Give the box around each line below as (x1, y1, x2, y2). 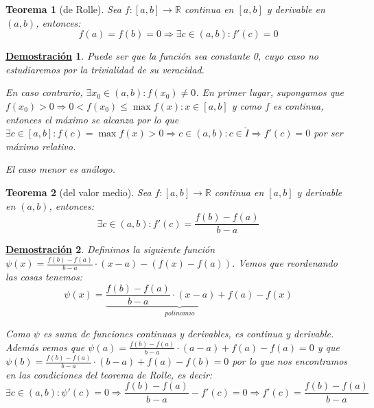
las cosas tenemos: (5, 269, 82, 283)
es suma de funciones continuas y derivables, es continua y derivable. (43, 326, 334, 341)
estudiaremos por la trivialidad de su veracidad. (5, 62, 204, 76)
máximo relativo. (5, 139, 76, 153)
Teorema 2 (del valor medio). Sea (5, 184, 152, 199)
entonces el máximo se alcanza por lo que (5, 112, 179, 126)
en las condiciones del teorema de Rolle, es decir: (5, 367, 213, 381)
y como (231, 98, 261, 112)
